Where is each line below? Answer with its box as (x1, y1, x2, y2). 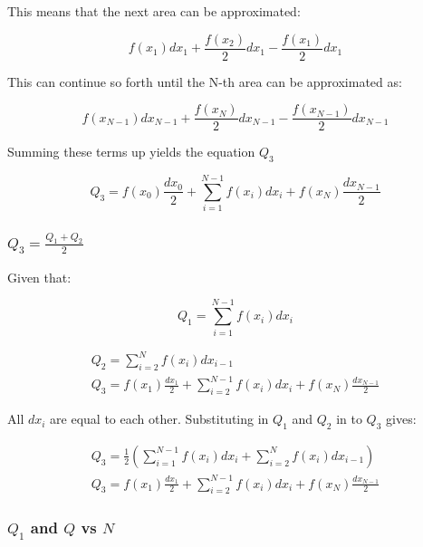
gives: (386, 409, 417, 428)
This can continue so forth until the (7, 72, 205, 91)
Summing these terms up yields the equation (7, 142, 255, 161)
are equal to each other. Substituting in (50, 409, 269, 428)
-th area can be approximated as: (218, 72, 402, 91)
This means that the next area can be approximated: (7, 2, 301, 20)
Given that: (7, 267, 72, 286)
